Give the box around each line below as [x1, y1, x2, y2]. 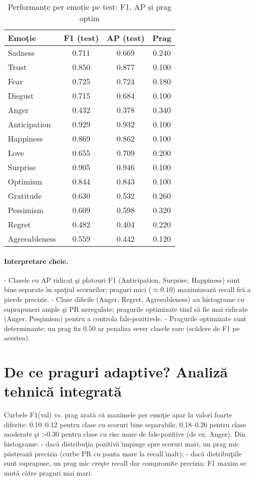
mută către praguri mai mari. [4, 467, 93, 478]
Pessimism [8, 204, 44, 216]
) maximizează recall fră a [172, 284, 251, 295]
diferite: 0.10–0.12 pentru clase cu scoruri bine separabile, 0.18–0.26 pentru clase [4, 419, 246, 429]
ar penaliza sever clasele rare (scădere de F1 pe [97, 323, 240, 333]
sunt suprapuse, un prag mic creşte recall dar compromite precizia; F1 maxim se [4, 458, 246, 468]
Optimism [8, 176, 42, 187]
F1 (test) [64, 32, 99, 43]
